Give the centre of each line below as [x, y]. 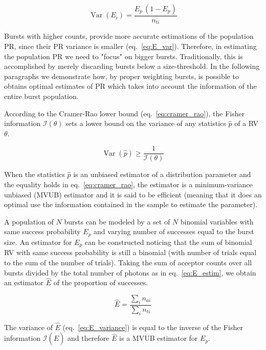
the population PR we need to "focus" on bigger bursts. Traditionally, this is [124, 56]
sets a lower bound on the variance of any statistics [146, 123]
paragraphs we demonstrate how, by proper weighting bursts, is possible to [121, 76]
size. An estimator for [38, 242]
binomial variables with [217, 221]
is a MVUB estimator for [159, 338]
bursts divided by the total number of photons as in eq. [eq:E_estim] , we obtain [130, 272]
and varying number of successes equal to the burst [174, 231]
